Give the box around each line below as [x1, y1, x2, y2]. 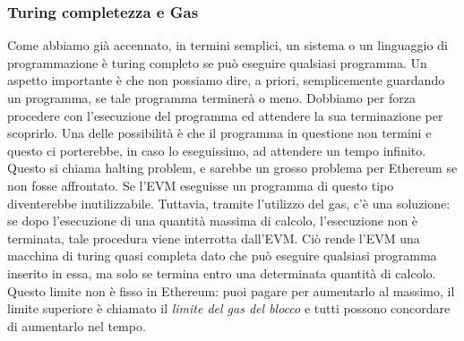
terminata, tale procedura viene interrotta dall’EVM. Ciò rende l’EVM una [7, 228, 420, 247]
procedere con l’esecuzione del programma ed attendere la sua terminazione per [7, 106, 443, 124]
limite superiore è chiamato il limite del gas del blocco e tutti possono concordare [7, 299, 451, 318]
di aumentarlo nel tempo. [7, 316, 146, 335]
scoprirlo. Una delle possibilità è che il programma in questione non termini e [7, 124, 432, 142]
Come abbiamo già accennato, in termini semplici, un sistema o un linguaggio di [7, 36, 448, 55]
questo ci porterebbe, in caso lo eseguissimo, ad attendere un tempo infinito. [7, 141, 426, 159]
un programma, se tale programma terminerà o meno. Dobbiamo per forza [7, 89, 416, 107]
